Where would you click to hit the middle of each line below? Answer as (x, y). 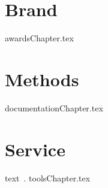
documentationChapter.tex (54, 107)
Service (35, 149)
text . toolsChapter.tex (48, 178)
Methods (42, 79)
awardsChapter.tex (39, 38)
